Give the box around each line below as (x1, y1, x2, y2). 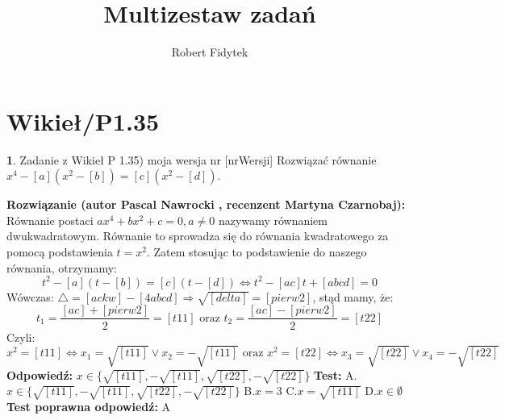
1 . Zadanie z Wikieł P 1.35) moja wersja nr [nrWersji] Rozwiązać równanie (6, 151, 377, 168)
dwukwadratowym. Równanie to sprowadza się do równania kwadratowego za (6, 227, 389, 244)
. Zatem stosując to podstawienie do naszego (147, 243, 367, 260)
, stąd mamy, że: (312, 288, 394, 305)
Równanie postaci (6, 211, 94, 228)
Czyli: (6, 328, 35, 345)
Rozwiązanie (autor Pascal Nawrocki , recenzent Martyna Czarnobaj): (6, 196, 406, 213)
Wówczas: (6, 288, 54, 305)
